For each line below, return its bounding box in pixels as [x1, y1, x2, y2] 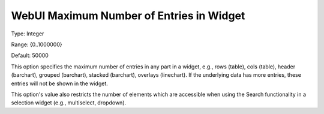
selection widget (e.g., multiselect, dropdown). [11, 99, 127, 106]
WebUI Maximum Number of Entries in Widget [11, 9, 245, 22]
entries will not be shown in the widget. [11, 80, 108, 87]
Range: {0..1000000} [11, 41, 62, 48]
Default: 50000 [11, 52, 49, 59]
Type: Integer [11, 30, 44, 37]
